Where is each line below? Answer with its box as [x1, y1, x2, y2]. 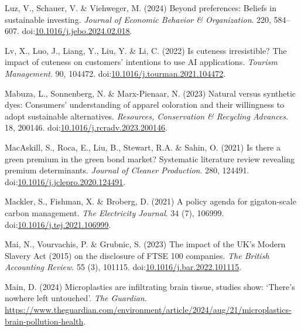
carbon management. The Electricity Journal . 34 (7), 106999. [5, 206, 224, 219]
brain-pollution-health [5, 315, 84, 327]
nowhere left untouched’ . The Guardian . [5, 292, 147, 304]
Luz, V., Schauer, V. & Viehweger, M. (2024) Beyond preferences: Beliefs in [5, 2, 277, 13]
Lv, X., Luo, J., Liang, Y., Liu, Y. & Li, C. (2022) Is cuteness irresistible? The [5, 44, 287, 56]
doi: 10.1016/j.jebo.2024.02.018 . [22, 25, 132, 37]
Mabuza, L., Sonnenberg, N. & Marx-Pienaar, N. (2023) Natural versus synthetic [5, 87, 296, 99]
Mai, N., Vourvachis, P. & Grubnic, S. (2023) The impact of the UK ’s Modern [5, 238, 286, 250]
